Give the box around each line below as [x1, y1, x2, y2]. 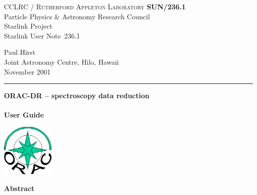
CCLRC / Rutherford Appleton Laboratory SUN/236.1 [4, 1, 186, 11]
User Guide [4, 110, 44, 120]
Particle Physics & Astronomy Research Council [4, 11, 150, 21]
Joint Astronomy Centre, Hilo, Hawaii [4, 56, 119, 67]
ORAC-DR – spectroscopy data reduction [4, 90, 150, 101]
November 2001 [4, 66, 51, 77]
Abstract [4, 183, 35, 193]
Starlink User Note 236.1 [4, 30, 80, 40]
